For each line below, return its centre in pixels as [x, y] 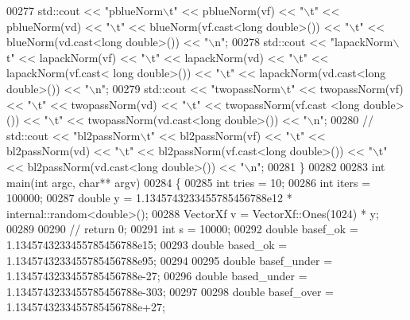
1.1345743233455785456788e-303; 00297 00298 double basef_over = [170, 291]
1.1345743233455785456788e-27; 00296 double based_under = [157, 276]
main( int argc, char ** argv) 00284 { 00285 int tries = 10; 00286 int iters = [189, 182]
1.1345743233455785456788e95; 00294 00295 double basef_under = [170, 260]
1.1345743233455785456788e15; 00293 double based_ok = [147, 244]
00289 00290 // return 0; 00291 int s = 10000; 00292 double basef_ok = [182, 229]
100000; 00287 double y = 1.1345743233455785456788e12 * [149, 198]
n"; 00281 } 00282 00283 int [318, 166]
